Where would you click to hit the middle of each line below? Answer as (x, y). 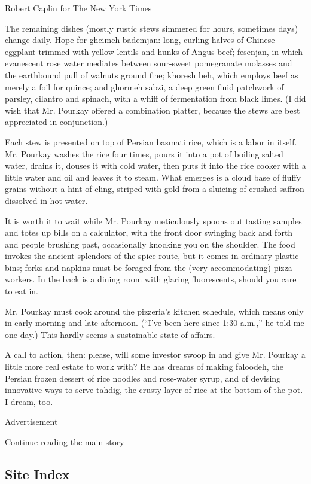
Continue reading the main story (65, 442)
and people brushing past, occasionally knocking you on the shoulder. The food (150, 244)
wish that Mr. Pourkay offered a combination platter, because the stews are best (153, 110)
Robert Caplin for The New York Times (78, 8)
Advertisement (31, 421)
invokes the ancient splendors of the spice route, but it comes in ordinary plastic (152, 256)
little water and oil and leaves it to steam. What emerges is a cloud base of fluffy (153, 177)
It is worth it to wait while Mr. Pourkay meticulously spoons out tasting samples (153, 220)
